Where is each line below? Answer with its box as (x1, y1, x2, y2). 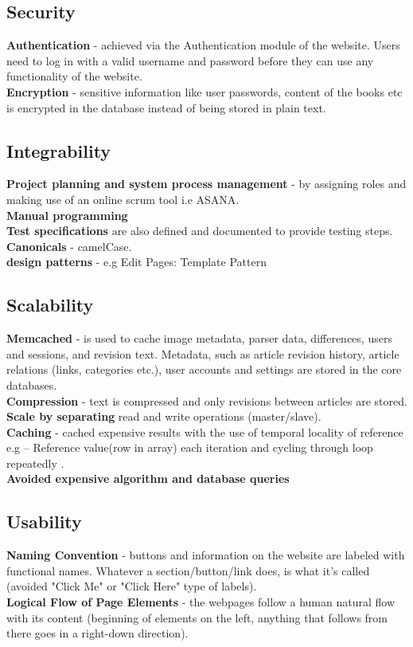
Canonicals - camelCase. (6, 237, 132, 254)
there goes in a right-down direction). (6, 625, 189, 641)
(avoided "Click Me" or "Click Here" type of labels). (6, 578, 257, 594)
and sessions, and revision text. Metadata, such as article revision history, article (6, 345, 399, 362)
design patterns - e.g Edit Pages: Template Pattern (6, 253, 267, 270)
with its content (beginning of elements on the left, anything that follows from (6, 609, 388, 625)
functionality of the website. (6, 68, 142, 84)
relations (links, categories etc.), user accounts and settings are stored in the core (6, 361, 402, 378)
